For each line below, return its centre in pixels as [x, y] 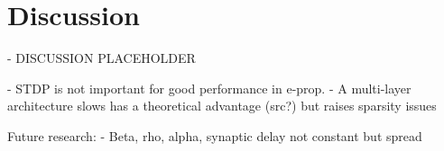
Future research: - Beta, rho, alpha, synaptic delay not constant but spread [215, 135]
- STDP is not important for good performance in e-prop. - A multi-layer [209, 88]
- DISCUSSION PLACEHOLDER [102, 58]
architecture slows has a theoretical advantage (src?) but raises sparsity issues [222, 106]
